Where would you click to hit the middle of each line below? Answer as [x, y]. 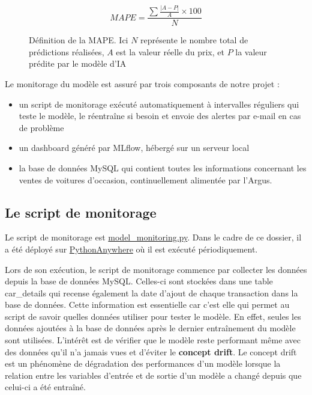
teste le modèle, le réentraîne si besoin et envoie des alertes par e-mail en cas [160, 116]
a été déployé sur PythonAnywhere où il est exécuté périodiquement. [131, 249]
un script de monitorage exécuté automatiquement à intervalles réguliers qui [159, 104]
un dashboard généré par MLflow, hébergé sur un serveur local [134, 148]
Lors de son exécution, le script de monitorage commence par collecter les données [156, 269]
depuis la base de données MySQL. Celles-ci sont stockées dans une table [139, 281]
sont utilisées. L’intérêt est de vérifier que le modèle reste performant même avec [153, 340]
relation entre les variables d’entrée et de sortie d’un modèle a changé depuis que [153, 375]
